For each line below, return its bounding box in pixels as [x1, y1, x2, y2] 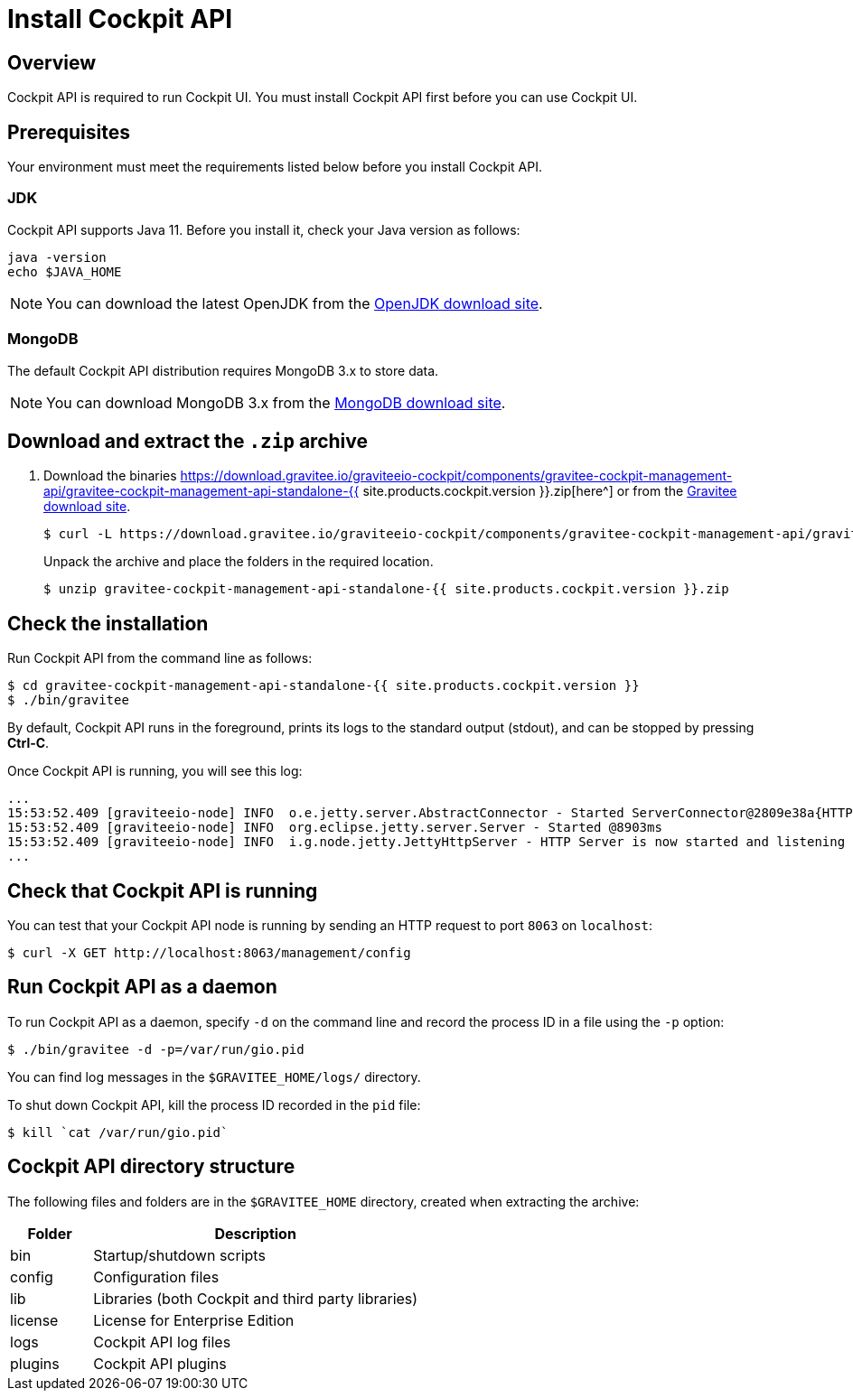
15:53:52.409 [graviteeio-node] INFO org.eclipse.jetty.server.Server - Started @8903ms [7, 820, 662, 835]
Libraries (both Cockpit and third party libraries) [93, 1289, 418, 1308]
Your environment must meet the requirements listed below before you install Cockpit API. [7, 159, 542, 175]
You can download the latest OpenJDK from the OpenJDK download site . [46, 294, 543, 312]
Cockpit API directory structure [7, 1155, 295, 1179]
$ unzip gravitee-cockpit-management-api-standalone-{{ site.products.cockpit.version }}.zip [43, 582, 729, 597]
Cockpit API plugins [93, 1354, 227, 1373]
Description [214, 1224, 296, 1243]
